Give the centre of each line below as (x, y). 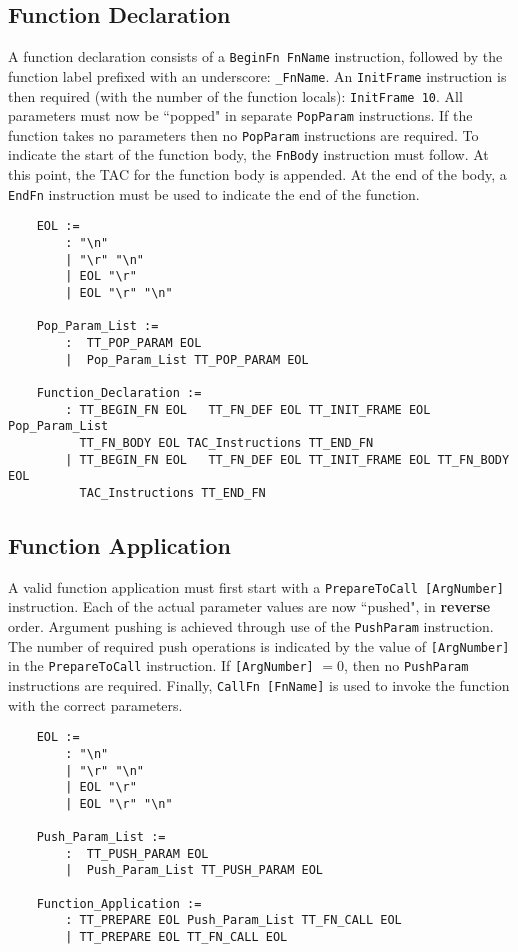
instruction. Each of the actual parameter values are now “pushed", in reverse (249, 606)
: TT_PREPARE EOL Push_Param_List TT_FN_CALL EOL (233, 920)
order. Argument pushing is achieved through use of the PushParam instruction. (251, 626)
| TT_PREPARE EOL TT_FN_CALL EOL (176, 937)
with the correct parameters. (95, 704)
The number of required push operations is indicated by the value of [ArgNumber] (259, 645)
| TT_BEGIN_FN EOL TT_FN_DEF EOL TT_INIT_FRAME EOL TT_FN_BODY (287, 459)
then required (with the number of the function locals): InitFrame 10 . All (235, 95)
